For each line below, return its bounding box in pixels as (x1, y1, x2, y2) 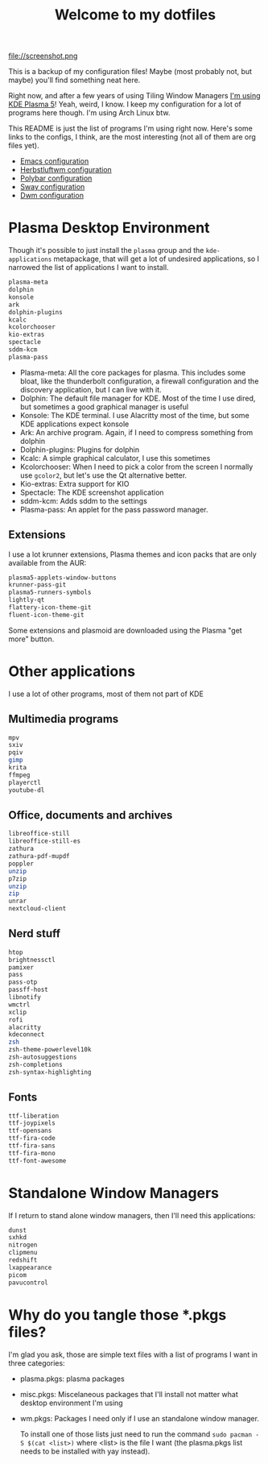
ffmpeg (8, 771, 31, 779)
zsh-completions (8, 1060, 63, 1068)
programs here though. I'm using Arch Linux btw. (8, 108, 171, 118)
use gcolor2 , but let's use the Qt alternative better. (19, 470, 188, 480)
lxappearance (8, 1263, 52, 1271)
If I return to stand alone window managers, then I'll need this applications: (8, 1210, 256, 1220)
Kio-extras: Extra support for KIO (19, 479, 130, 488)
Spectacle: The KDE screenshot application (19, 487, 164, 497)
